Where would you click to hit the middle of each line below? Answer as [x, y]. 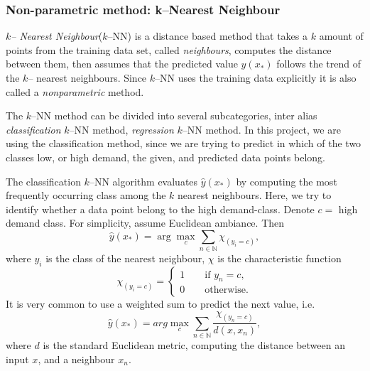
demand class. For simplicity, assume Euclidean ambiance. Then [145, 223]
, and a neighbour [76, 359]
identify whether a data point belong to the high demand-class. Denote [160, 209]
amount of [341, 36]
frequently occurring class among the [86, 195]
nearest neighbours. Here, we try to [255, 195]
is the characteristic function [279, 258]
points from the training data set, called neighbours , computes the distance [169, 49]
